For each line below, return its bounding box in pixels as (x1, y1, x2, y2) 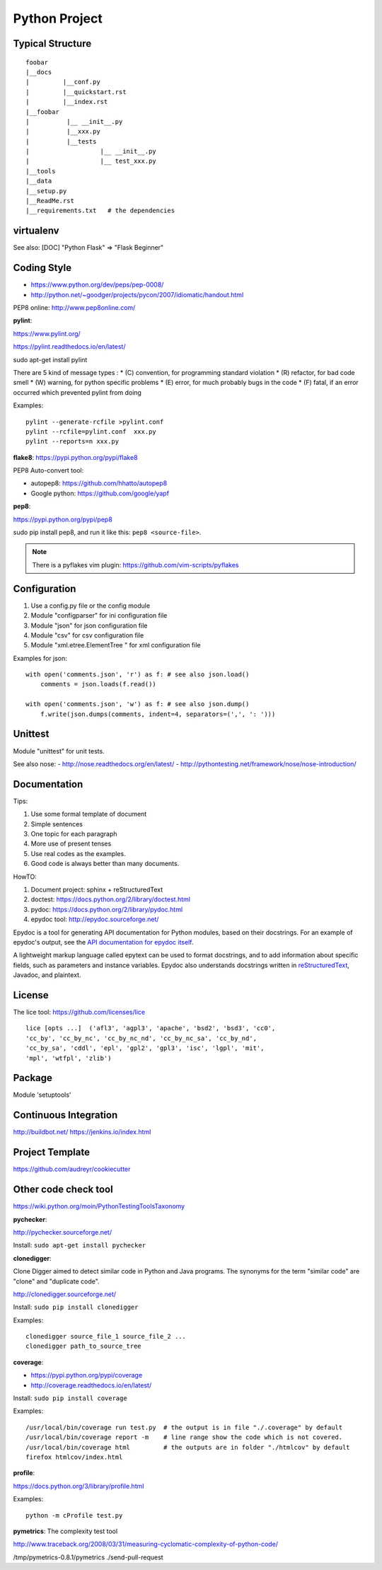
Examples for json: (13, 654, 67, 662)
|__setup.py (25, 187, 67, 195)
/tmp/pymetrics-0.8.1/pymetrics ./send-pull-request (13, 1553, 163, 1562)
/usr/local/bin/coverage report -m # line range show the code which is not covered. (25, 1433, 343, 1441)
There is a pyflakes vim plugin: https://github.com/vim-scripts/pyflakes (32, 560, 239, 569)
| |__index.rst (25, 98, 108, 106)
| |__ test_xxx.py (25, 157, 157, 166)
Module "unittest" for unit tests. (13, 746, 105, 755)
